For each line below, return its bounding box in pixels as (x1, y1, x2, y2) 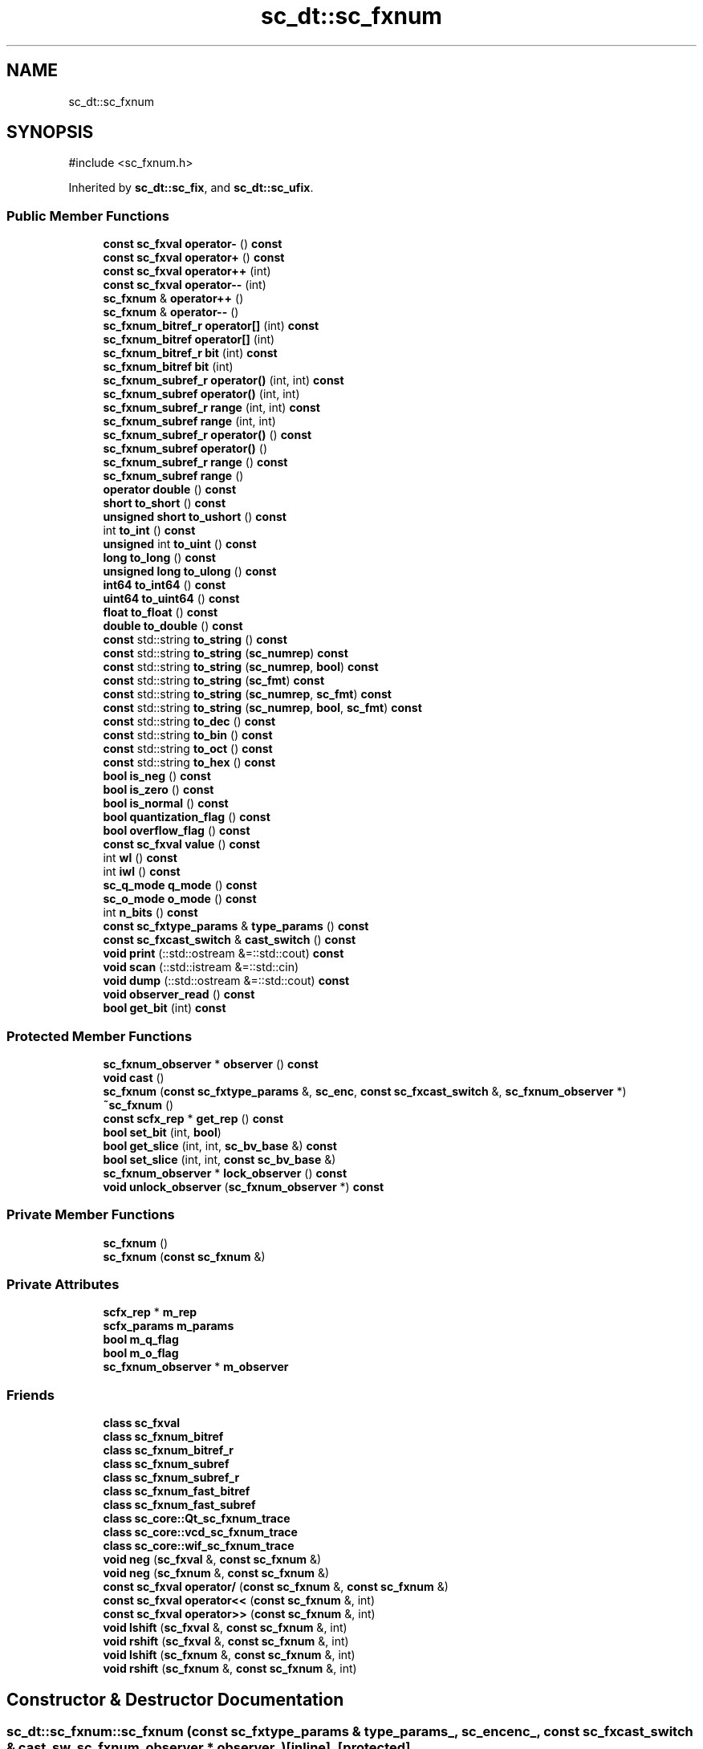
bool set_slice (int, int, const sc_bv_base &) (103, 1152, 336, 1166)
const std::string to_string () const (103, 632, 287, 647)
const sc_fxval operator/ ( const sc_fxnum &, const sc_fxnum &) (103, 1580, 449, 1594)
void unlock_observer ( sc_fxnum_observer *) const (103, 1179, 384, 1194)
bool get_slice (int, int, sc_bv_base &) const (103, 1138, 337, 1153)
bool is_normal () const (103, 796, 229, 811)
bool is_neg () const (103, 769, 211, 783)
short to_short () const (103, 496, 226, 510)
